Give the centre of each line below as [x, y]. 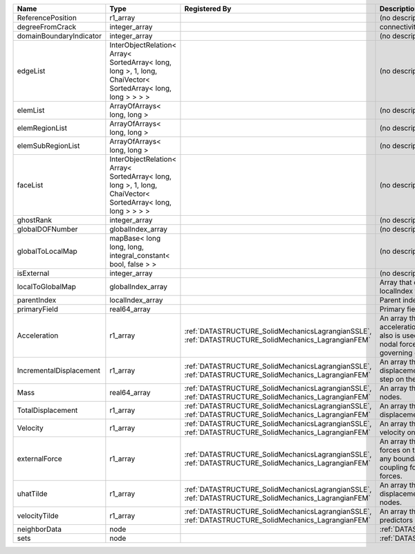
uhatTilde [32, 493]
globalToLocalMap [47, 251]
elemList [31, 110]
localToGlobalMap [46, 287]
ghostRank [34, 220]
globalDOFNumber [47, 229]
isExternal [33, 273]
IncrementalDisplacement [58, 370]
